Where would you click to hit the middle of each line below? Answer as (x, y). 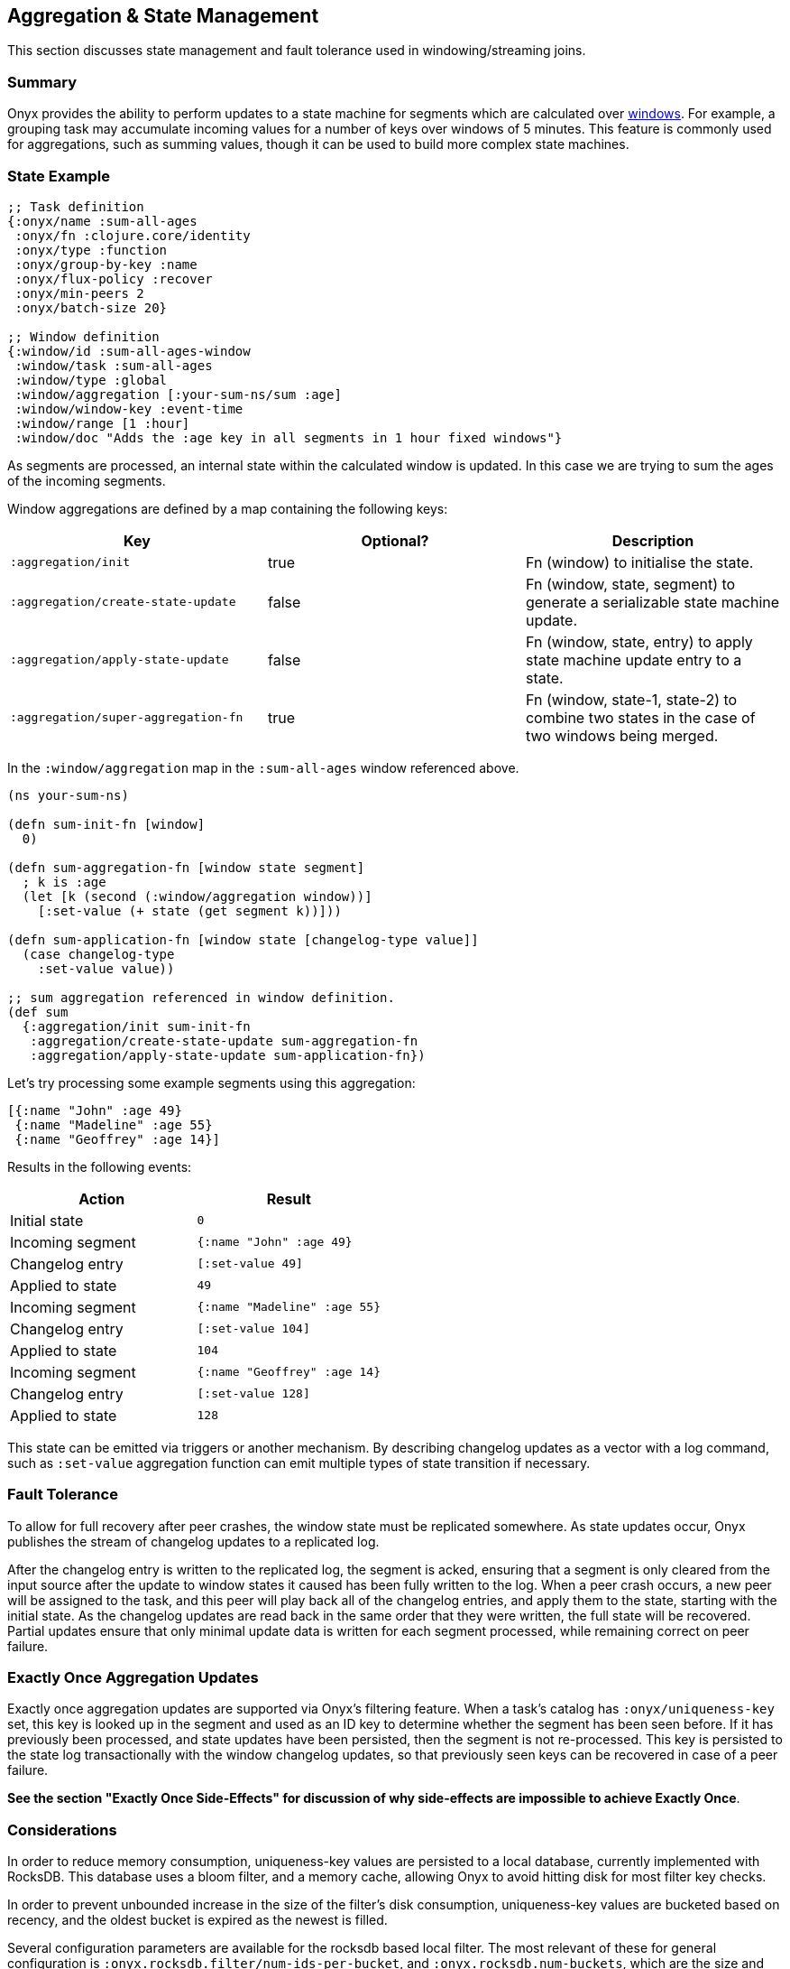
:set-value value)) (106, 968)
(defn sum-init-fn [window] (106, 824)
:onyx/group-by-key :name (106, 264)
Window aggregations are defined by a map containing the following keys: (228, 508)
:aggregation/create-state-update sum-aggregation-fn (224, 1040)
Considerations (62, 1830)
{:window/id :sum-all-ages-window (129, 351)
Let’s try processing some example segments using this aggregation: (211, 1082)
